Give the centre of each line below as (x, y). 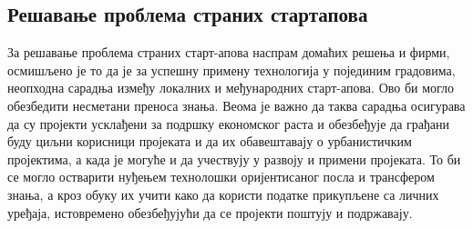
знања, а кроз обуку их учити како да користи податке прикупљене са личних (223, 194)
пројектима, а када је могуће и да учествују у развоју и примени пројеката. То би (234, 159)
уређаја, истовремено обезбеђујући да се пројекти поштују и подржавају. (210, 212)
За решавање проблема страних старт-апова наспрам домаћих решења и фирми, (229, 52)
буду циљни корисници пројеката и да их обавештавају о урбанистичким (210, 141)
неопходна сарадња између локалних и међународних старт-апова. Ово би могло (231, 88)
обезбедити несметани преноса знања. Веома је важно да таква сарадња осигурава (236, 105)
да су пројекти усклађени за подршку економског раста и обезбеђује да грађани (228, 123)
